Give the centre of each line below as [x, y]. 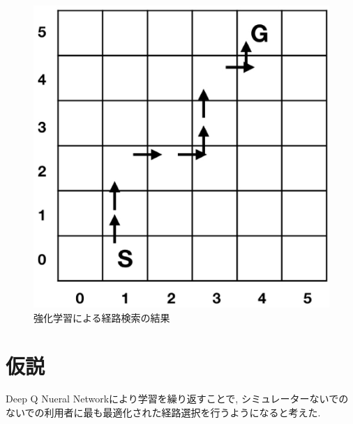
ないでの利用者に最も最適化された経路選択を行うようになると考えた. [163, 413]
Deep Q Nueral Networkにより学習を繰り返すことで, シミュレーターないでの [177, 399]
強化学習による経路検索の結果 [102, 317]
